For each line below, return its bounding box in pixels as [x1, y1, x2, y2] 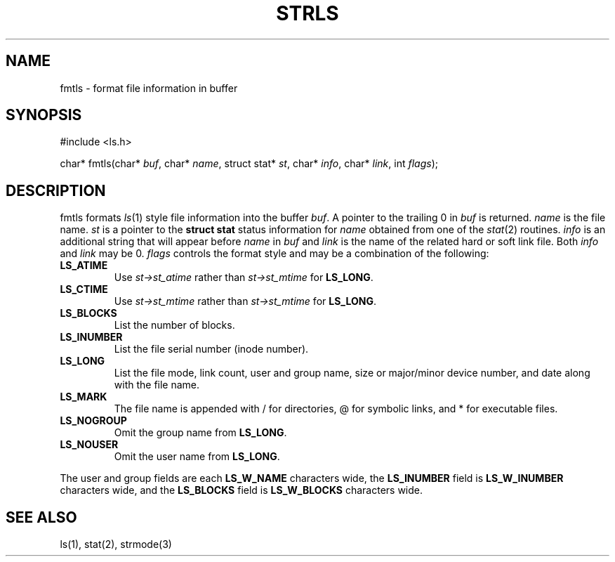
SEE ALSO [6, 508, 77, 526]
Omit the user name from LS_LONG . [114, 450, 280, 463]
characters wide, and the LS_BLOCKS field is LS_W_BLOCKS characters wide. [60, 484, 423, 497]
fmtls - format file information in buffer [60, 81, 238, 94]
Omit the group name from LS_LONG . [114, 426, 287, 439]
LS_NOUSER [60, 438, 119, 451]
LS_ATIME [60, 259, 108, 272]
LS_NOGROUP [60, 414, 127, 427]
